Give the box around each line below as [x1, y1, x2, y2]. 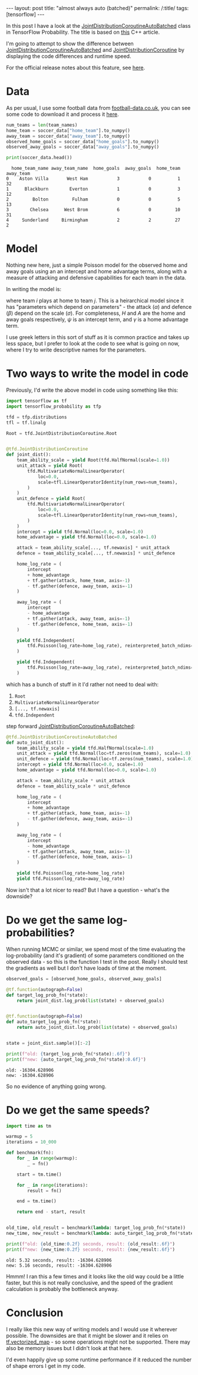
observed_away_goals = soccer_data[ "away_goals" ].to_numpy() [6, 144, 160, 150]
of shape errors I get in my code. [6, 1362, 85, 1369]
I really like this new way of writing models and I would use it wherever [6, 1325, 178, 1332]
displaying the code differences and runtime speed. [6, 53, 131, 60]
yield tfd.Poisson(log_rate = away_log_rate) [16, 876, 126, 882]
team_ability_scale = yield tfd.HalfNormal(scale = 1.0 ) [16, 745, 154, 751]
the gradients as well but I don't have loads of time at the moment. [6, 964, 167, 971]
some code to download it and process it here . [6, 111, 119, 118]
